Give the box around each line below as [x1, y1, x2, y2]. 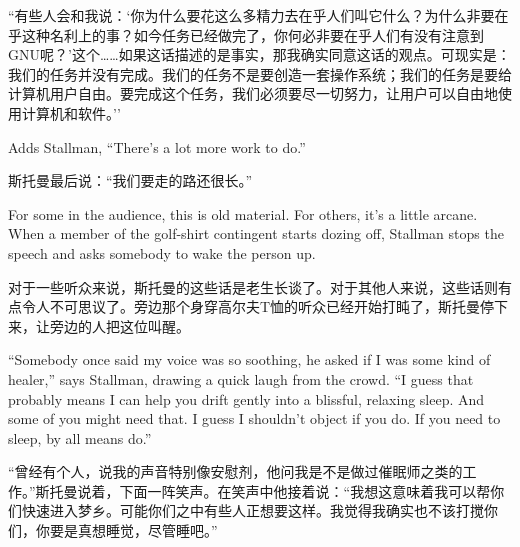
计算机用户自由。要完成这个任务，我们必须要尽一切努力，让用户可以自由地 [8, 83, 498, 104]
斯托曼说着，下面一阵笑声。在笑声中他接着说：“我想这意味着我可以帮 [35, 480, 491, 501]
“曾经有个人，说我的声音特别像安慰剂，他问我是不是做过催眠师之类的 [8, 461, 463, 482]
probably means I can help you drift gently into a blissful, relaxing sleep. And [8, 388, 485, 409]
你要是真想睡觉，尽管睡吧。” [35, 520, 218, 541]
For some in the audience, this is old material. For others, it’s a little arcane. [8, 203, 478, 224]
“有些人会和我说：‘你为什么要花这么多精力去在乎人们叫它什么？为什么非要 [8, 5, 495, 25]
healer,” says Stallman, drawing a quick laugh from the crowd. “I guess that [8, 368, 474, 389]
